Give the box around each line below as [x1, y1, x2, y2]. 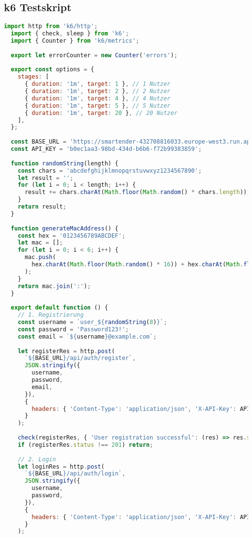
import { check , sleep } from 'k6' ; [11, 30, 129, 37]
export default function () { [11, 304, 108, 311]
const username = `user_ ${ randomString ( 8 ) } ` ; [17, 319, 167, 326]
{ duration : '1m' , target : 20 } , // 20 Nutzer [24, 109, 178, 116]
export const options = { [11, 66, 94, 73]
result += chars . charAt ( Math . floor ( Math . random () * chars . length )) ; [24, 189, 251, 196]
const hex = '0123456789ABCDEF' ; [17, 232, 126, 239]
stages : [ [17, 73, 49, 81]
